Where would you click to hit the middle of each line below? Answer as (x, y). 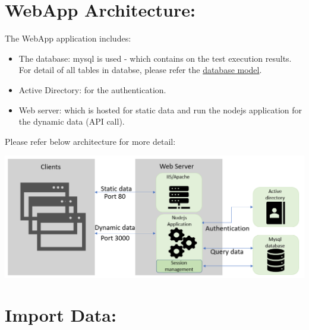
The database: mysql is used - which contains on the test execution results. (155, 58)
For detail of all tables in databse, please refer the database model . (140, 70)
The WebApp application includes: (68, 38)
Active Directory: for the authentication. (92, 89)
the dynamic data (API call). (72, 121)
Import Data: (61, 315)
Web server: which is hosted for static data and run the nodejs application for (160, 110)
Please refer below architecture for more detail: (90, 141)
